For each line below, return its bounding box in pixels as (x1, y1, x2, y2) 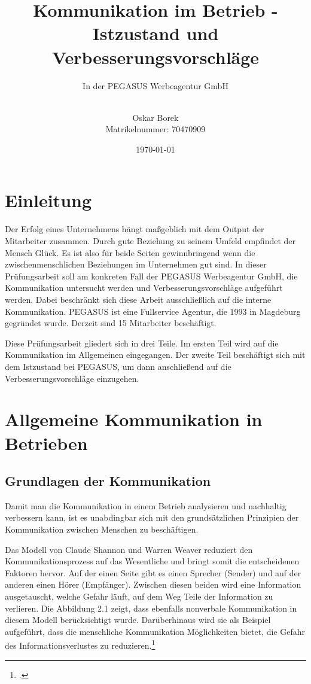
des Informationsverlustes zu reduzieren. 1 (5, 637, 155, 652)
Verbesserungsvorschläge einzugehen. (5, 372, 139, 384)
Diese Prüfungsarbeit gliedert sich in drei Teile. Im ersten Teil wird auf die (5, 336, 279, 349)
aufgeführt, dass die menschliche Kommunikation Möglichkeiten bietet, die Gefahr (5, 625, 306, 637)
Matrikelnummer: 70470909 (105, 123, 206, 135)
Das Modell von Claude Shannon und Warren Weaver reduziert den (5, 543, 253, 555)
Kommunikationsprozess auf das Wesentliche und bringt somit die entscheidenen (5, 555, 300, 567)
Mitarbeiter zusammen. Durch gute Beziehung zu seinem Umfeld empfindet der (5, 235, 296, 247)
